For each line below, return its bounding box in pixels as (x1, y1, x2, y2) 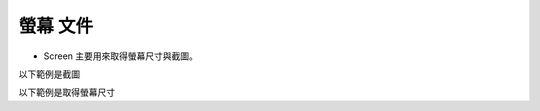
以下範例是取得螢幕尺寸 (18, 86, 115, 99)
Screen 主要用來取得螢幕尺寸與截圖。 (43, 50, 199, 62)
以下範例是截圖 (18, 68, 80, 80)
